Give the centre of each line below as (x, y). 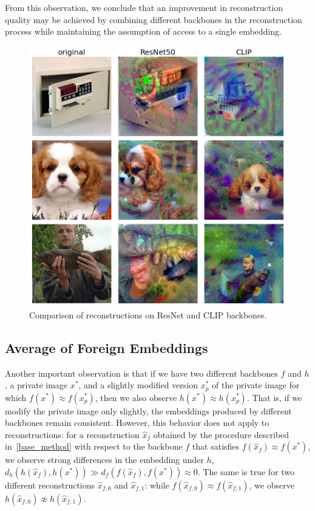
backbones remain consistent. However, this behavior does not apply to (137, 423)
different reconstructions (50, 485)
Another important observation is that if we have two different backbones (141, 373)
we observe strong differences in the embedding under (104, 460)
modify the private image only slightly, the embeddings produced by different (148, 410)
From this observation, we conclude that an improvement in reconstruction (144, 7)
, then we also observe (136, 397)
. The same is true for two (246, 471)
